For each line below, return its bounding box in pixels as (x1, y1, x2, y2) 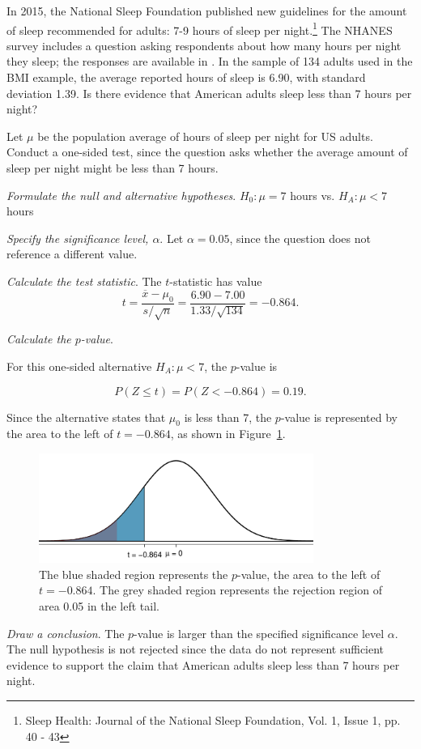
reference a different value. (6, 245, 138, 262)
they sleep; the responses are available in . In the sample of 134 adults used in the (6, 53, 413, 70)
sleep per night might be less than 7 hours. (6, 160, 219, 176)
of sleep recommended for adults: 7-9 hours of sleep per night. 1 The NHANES (6, 19, 393, 38)
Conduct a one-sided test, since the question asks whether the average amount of (6, 143, 408, 160)
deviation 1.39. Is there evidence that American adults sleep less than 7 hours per (6, 84, 412, 101)
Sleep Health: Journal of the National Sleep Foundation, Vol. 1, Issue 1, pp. (25, 712, 401, 728)
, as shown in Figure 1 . (170, 425, 286, 442)
